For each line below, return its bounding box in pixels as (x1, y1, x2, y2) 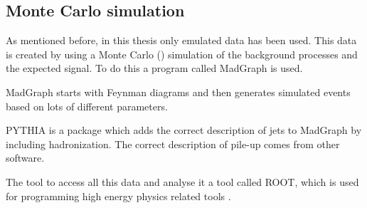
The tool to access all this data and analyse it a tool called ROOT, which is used (6, 174, 359, 189)
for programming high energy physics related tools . (6, 188, 231, 203)
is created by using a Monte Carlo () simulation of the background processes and (6, 46, 358, 61)
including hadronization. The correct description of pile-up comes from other (6, 136, 340, 151)
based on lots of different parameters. (6, 98, 168, 113)
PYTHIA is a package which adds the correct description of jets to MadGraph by (6, 123, 362, 137)
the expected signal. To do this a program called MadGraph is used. (6, 61, 303, 76)
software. (6, 150, 45, 165)
